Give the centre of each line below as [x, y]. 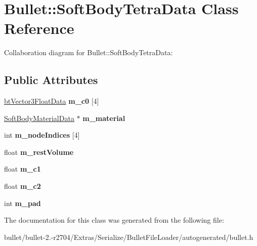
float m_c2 [23, 186]
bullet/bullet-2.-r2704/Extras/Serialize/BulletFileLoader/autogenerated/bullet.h [129, 237]
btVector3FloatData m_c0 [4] [52, 101]
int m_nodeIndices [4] [42, 135]
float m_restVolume [39, 152]
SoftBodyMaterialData [39, 118]
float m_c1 [23, 169]
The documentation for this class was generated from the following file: [114, 220]
